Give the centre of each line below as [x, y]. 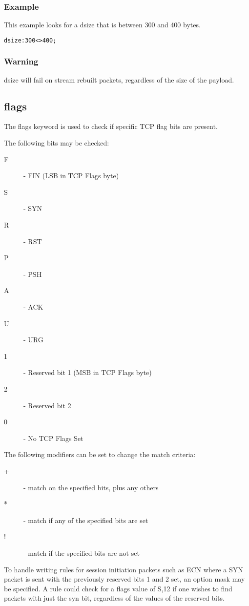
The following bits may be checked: [57, 143]
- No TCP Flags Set [53, 438]
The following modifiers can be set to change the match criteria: [100, 454]
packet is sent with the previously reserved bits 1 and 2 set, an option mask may [124, 579]
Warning [21, 61]
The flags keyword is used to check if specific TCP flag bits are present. [111, 126]
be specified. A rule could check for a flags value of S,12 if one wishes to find [118, 588]
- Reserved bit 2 [47, 405]
